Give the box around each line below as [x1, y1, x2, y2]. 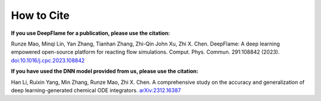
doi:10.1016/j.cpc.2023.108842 [11, 57, 85, 64]
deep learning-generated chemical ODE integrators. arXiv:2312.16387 [11, 86, 181, 94]
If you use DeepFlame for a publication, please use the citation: [11, 30, 171, 37]
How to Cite [11, 9, 70, 22]
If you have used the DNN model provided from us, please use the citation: [11, 68, 199, 75]
